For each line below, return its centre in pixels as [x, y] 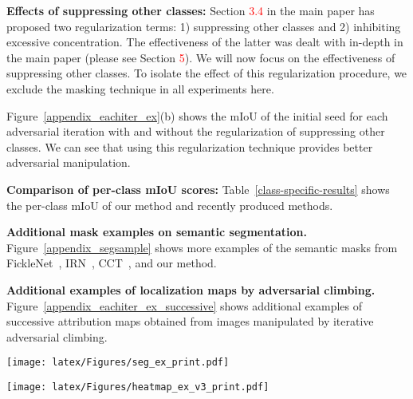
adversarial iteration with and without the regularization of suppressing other [196, 131]
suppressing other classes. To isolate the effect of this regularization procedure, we [207, 73]
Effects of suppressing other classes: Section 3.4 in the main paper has [191, 10]
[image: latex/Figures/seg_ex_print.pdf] [118, 363]
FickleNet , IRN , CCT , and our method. [112, 263]
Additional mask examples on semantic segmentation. [157, 232]
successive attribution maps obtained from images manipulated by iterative [190, 321]
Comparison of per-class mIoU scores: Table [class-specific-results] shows [198, 189]
